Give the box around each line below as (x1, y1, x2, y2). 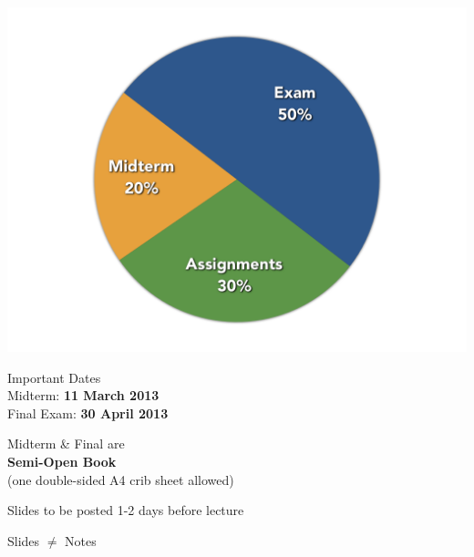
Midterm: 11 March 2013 (7, 386, 160, 405)
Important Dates (7, 367, 101, 387)
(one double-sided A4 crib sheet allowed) (7, 469, 234, 489)
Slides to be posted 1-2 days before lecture (7, 500, 244, 520)
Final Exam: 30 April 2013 (7, 403, 169, 422)
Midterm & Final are (7, 434, 125, 453)
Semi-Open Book (7, 451, 117, 470)
